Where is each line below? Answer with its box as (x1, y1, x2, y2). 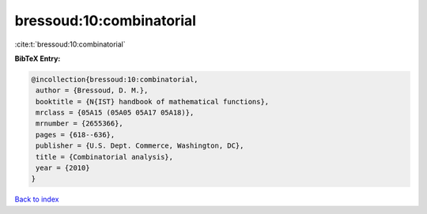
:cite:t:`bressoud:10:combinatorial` (14, 39, 126, 49)
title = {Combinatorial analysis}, (36, 152, 174, 161)
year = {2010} (36, 163, 90, 173)
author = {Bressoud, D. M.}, (36, 86, 149, 95)
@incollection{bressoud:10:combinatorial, (31, 75, 198, 84)
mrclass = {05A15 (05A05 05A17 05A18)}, (36, 108, 195, 118)
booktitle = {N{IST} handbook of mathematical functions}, (36, 97, 270, 106)
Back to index (14, 194, 59, 205)
